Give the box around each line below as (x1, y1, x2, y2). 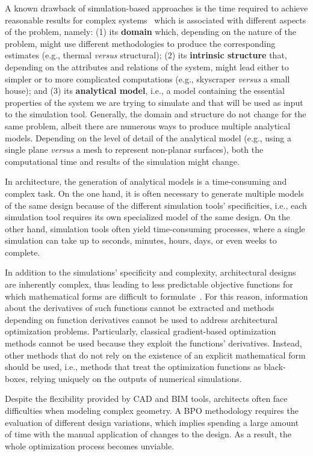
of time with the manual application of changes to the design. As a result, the (5, 428, 291, 440)
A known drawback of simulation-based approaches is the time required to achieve (5, 2, 308, 14)
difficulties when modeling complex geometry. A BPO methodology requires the (5, 404, 299, 416)
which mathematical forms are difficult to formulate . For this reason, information (5, 289, 308, 302)
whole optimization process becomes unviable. (5, 439, 175, 452)
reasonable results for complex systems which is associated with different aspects (5, 13, 306, 26)
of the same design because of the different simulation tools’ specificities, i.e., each (5, 199, 307, 211)
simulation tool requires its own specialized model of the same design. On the (5, 211, 290, 223)
